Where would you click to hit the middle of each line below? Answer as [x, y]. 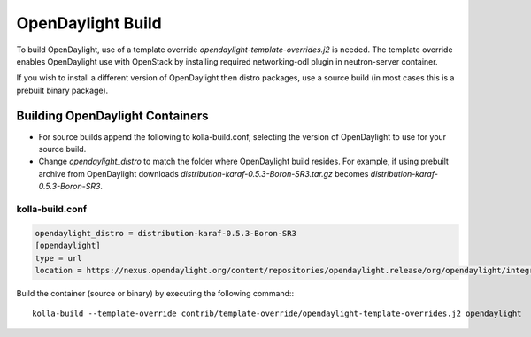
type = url [58, 258]
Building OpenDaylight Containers [112, 115]
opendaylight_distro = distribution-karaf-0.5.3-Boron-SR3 [165, 233]
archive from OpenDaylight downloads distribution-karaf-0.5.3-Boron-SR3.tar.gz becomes [204, 173]
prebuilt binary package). [62, 90]
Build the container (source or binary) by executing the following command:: [155, 293]
